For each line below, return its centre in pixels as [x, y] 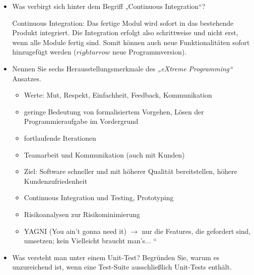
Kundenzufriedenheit [56, 181]
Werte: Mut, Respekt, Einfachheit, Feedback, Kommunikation [118, 95]
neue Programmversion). [149, 52]
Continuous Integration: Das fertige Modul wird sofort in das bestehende [123, 23]
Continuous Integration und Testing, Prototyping [99, 197]
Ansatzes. [27, 78]
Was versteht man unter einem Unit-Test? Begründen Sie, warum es [116, 257]
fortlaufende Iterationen [60, 137]
